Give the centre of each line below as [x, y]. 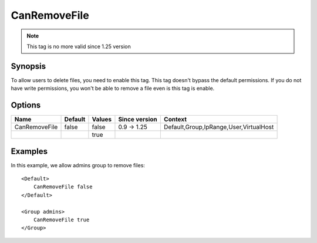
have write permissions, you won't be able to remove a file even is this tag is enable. [113, 89]
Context [175, 119]
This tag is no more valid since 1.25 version [79, 46]
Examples [29, 151]
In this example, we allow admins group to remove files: [78, 165]
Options [26, 105]
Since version [138, 119]
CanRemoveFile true [61, 220]
